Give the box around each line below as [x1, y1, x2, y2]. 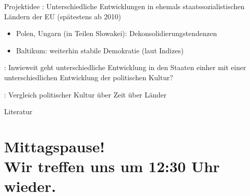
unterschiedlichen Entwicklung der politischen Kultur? [4, 72, 173, 82]
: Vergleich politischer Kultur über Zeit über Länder [4, 89, 167, 100]
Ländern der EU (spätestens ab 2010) [4, 11, 121, 21]
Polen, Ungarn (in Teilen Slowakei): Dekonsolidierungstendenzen [16, 28, 217, 39]
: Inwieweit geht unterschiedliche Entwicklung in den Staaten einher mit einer [4, 62, 246, 73]
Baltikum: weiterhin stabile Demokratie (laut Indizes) [16, 45, 184, 55]
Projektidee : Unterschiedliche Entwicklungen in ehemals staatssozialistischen [4, 1, 245, 11]
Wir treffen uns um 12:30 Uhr [4, 156, 220, 177]
